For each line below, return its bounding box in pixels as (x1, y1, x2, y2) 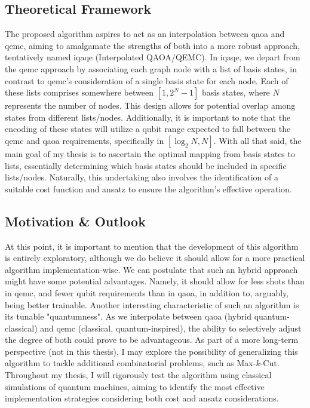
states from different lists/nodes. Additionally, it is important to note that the (5, 111, 291, 123)
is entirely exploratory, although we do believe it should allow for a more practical (5, 251, 305, 264)
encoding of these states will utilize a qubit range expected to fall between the (5, 122, 291, 135)
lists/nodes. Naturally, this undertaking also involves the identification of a (5, 171, 278, 183)
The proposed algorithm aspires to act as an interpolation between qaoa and (5, 27, 285, 40)
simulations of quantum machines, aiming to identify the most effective (5, 380, 265, 392)
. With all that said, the (213, 134, 302, 146)
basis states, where (201, 86, 270, 99)
